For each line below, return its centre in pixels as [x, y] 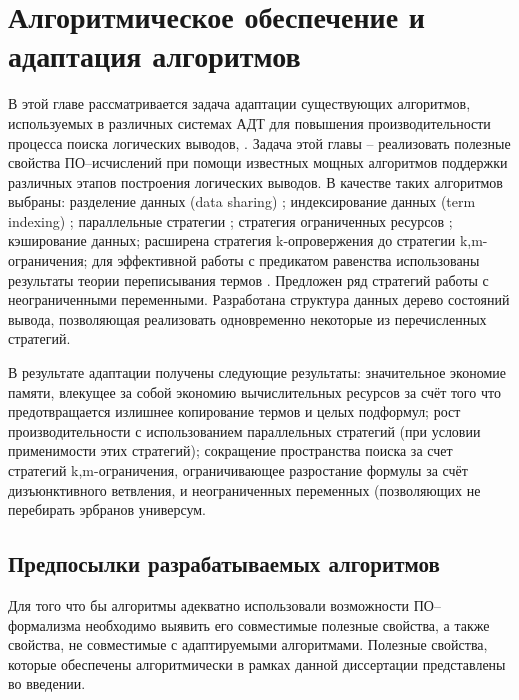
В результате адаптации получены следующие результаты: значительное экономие [257, 372]
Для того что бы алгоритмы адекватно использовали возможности [209, 604]
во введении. [47, 683]
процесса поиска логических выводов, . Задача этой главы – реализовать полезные [259, 142]
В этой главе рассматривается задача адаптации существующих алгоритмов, [239, 103]
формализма [44, 624]
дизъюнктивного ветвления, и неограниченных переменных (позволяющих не [244, 489]
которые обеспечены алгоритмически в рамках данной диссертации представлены [257, 663]
